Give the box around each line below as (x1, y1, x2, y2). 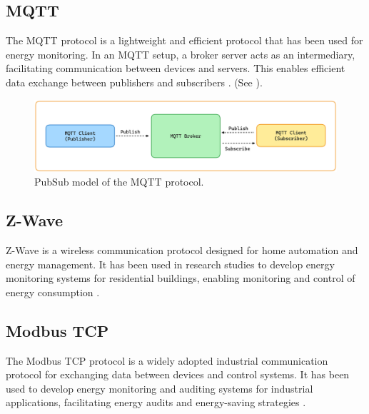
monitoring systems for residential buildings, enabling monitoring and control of (6, 271, 355, 286)
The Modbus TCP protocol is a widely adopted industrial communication (6, 353, 328, 368)
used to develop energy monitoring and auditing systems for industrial (6, 380, 313, 395)
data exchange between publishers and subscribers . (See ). (6, 74, 263, 89)
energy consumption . (6, 284, 100, 299)
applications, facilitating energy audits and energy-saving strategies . (6, 395, 306, 410)
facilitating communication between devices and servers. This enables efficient (6, 61, 345, 76)
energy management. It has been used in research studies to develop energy (6, 256, 335, 271)
